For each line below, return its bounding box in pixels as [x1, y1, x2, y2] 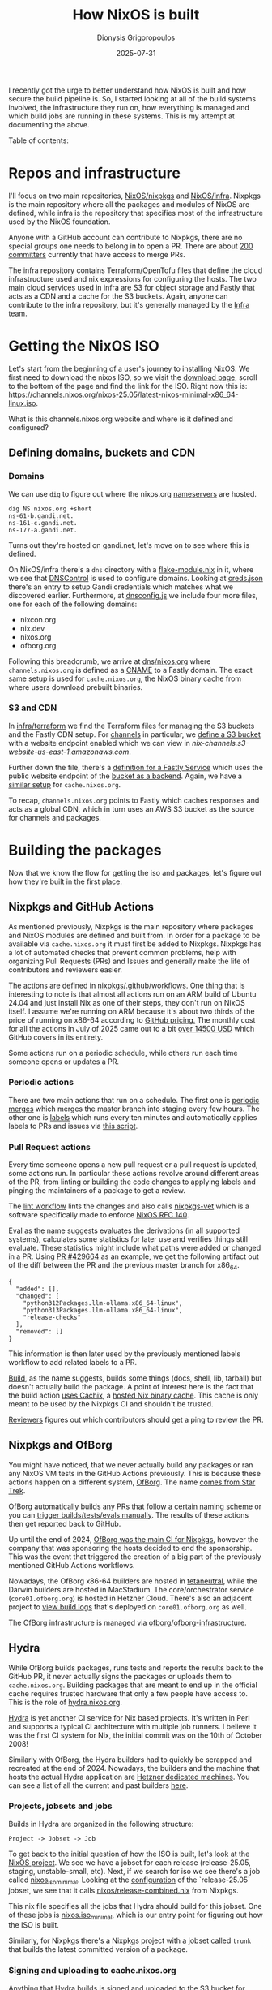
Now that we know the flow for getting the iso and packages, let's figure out [8, 868, 262, 877]
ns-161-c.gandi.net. [8, 519, 79, 527]
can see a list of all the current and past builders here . [8, 1780, 189, 1790]
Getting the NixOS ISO [8, 337, 159, 355]
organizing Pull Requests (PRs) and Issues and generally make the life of [8, 956, 250, 966]
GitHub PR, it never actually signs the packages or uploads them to [8, 1671, 232, 1681]
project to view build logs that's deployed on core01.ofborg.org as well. [8, 1601, 247, 1612]
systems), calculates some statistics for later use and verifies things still [8, 1234, 249, 1244]
